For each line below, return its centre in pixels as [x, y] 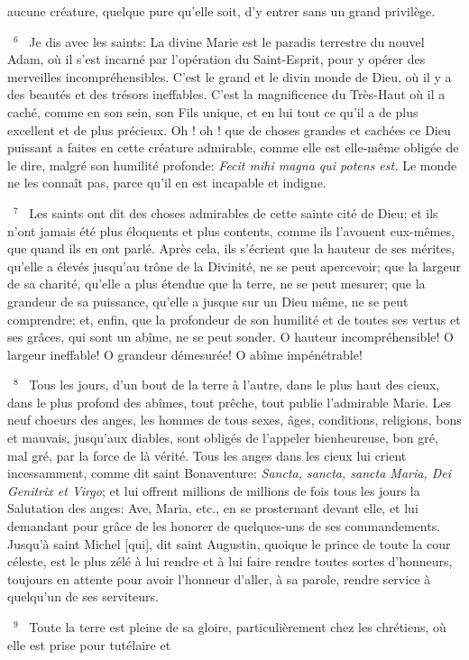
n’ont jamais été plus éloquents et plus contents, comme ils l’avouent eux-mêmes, [231, 230]
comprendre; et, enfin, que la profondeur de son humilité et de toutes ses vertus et [234, 319]
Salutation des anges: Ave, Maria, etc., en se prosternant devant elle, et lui [213, 508]
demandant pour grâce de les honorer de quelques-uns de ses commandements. [224, 526]
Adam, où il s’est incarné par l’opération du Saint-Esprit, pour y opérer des [216, 59]
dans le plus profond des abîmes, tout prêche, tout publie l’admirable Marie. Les [229, 402]
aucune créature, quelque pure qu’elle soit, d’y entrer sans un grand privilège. [221, 11]
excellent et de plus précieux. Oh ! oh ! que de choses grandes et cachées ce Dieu [229, 129]
